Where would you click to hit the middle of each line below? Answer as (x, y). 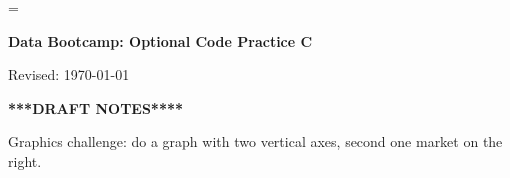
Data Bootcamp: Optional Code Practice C (160, 40)
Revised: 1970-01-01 (69, 74)
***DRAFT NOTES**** (96, 107)
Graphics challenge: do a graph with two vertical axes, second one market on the (255, 141)
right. (25, 160)
